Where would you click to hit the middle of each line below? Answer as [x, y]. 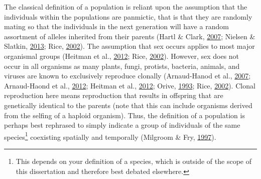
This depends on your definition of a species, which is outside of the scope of [134, 161]
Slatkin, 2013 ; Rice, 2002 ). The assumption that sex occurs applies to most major [129, 46]
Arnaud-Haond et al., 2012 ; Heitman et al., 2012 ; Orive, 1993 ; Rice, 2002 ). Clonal [130, 85]
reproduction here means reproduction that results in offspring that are [114, 95]
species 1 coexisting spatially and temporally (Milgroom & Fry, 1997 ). [110, 136]
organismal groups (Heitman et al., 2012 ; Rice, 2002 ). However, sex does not [122, 56]
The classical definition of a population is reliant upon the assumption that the [126, 7]
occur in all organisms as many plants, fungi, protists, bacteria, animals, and [122, 66]
